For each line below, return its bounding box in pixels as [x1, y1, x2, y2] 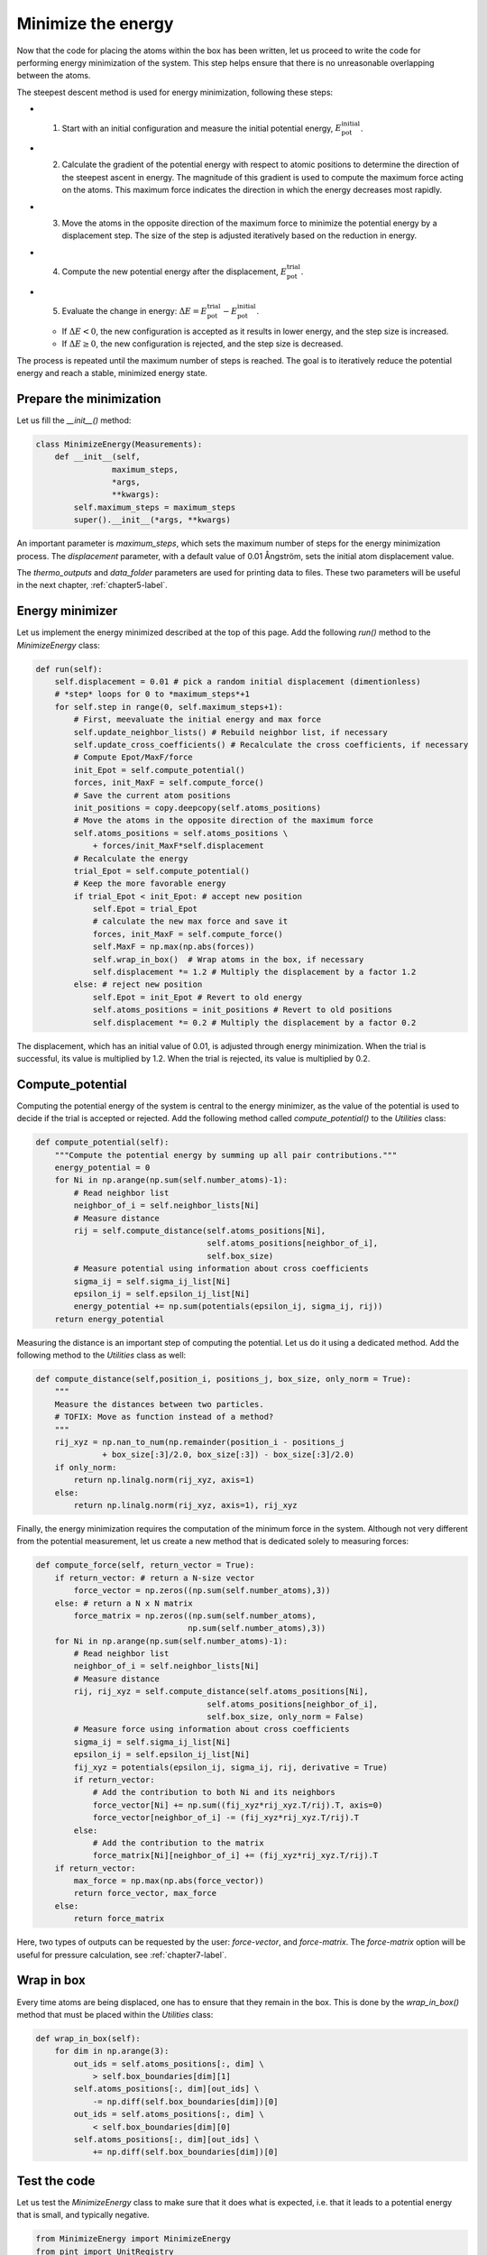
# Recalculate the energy [73, 853, 188, 863]
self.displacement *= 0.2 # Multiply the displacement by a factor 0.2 [92, 1017, 417, 1027]
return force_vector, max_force [73, 1888, 216, 1899]
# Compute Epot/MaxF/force [73, 752, 193, 762]
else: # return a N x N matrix [54, 1597, 193, 1608]
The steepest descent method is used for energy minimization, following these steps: [16, 87, 334, 97]
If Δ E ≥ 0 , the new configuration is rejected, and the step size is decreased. [61, 338, 344, 349]
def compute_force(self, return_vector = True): [35, 1560, 255, 1570]
